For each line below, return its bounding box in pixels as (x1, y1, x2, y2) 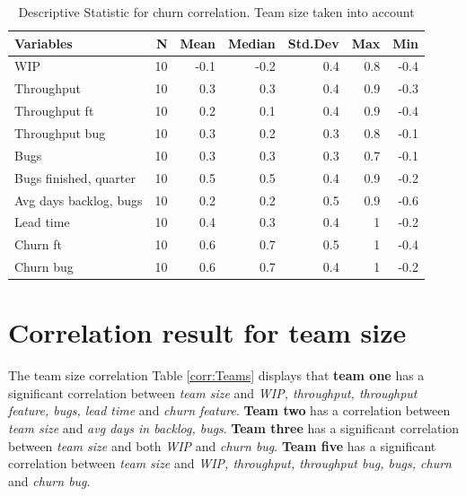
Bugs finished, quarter (14, 168, 136, 187)
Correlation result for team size (8, 314, 407, 351)
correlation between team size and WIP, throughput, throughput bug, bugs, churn (8, 454, 452, 473)
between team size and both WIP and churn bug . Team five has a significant (8, 436, 436, 455)
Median (227, 33, 276, 52)
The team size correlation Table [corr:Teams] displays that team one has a (8, 366, 425, 385)
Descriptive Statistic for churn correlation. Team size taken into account (18, 3, 415, 21)
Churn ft (14, 235, 62, 254)
